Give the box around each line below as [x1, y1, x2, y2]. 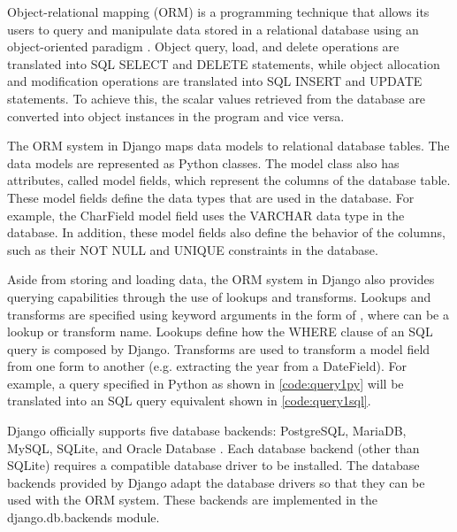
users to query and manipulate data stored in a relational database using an [7, 19, 419, 38]
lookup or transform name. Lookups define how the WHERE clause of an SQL [7, 322, 433, 341]
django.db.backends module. [7, 508, 160, 527]
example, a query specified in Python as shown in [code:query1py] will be [7, 374, 404, 392]
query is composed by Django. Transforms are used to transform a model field [7, 339, 430, 358]
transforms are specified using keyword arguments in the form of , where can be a [7, 305, 449, 323]
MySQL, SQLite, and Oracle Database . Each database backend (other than [7, 438, 420, 457]
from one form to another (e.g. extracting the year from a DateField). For [7, 357, 407, 375]
